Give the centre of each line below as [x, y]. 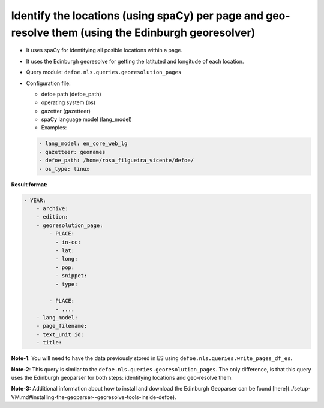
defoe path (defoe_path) [71, 94]
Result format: [29, 184]
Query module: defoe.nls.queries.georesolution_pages [104, 72]
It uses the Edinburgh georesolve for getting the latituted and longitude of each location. [135, 61]
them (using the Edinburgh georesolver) [153, 32]
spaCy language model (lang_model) [86, 119]
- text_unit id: [60, 334]
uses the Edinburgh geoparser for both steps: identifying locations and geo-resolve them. [122, 378]
